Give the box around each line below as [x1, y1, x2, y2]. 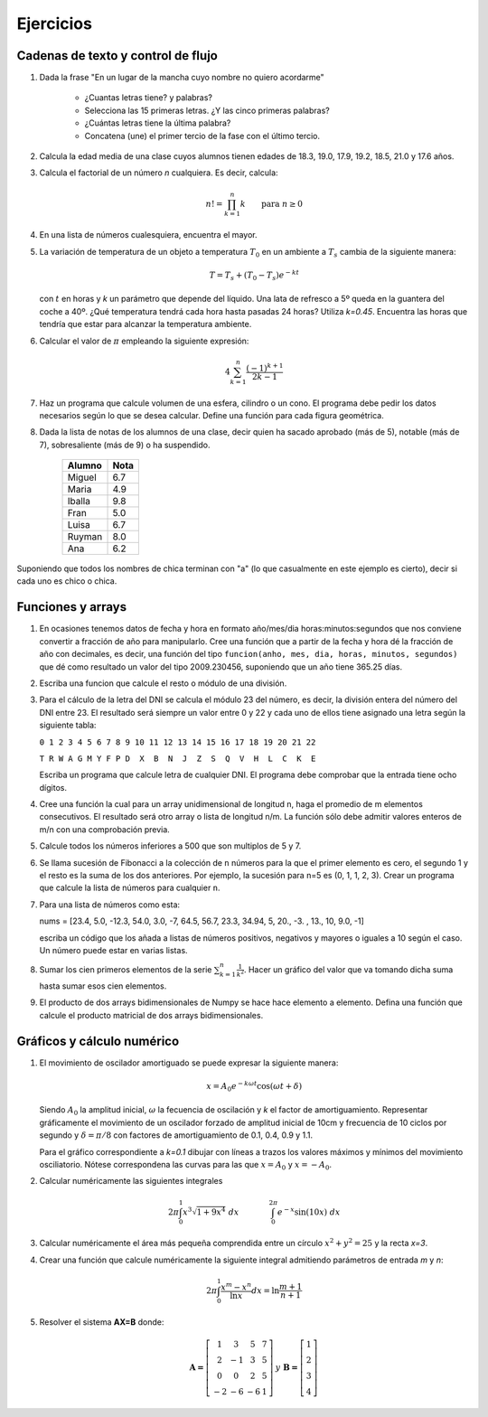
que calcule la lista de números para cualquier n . [39, 882, 221, 894]
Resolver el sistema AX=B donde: [39, 1316, 164, 1328]
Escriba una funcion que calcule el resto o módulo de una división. [39, 678, 287, 689]
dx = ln [251, 1285, 280, 1296]
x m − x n [221, 1280, 252, 1292]
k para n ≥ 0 [239, 199, 303, 209]
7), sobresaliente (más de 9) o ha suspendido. [39, 439, 211, 450]
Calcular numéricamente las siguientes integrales [39, 1176, 223, 1187]
